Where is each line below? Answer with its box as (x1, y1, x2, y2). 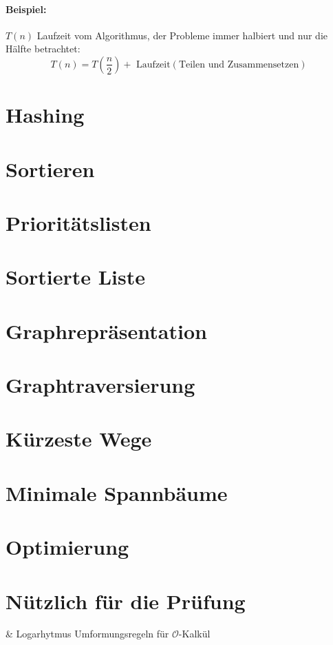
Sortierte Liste (6, 263, 146, 291)
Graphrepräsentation (6, 316, 207, 345)
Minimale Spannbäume (6, 478, 228, 506)
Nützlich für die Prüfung (6, 586, 246, 615)
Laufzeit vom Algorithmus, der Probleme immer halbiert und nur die (36, 28, 328, 42)
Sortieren (6, 154, 95, 183)
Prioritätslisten (6, 208, 151, 236)
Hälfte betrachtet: (6, 41, 80, 56)
